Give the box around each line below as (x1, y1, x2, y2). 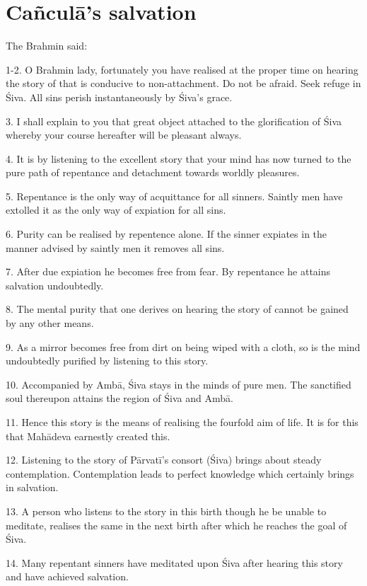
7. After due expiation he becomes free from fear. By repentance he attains (6, 264, 331, 279)
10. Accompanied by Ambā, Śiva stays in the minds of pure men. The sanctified (6, 377, 351, 391)
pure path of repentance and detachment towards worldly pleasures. (6, 165, 300, 180)
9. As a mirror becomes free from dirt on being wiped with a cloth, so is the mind (6, 339, 361, 354)
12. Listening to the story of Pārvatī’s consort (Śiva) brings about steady (6, 452, 322, 467)
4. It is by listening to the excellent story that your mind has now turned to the (6, 151, 351, 166)
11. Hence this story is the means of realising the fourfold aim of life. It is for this (6, 415, 359, 429)
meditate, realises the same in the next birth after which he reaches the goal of (6, 517, 347, 532)
